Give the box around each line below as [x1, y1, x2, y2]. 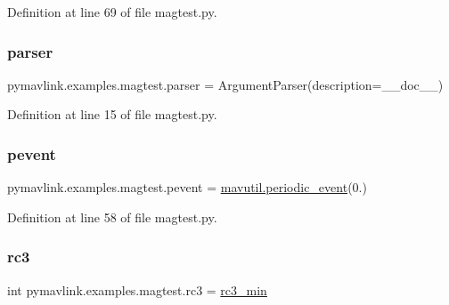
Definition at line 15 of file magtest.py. [7, 105, 217, 124]
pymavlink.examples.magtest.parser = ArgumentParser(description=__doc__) [7, 75, 444, 93]
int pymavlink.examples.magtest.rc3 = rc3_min [7, 280, 267, 299]
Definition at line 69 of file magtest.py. [7, 3, 217, 20]
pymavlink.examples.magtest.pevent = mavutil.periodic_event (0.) [7, 178, 367, 197]
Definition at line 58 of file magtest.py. [7, 207, 217, 226]
